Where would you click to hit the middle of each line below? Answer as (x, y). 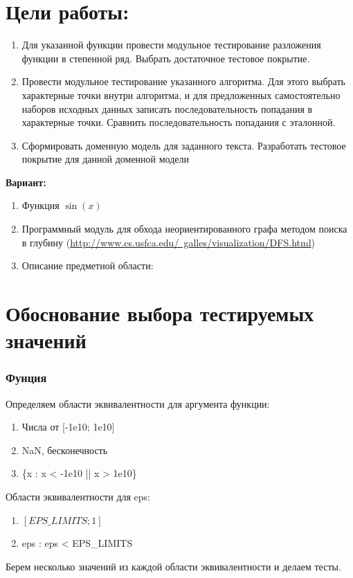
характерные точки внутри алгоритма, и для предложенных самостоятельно (181, 94)
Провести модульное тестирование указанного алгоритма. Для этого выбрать (183, 81)
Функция (40, 205)
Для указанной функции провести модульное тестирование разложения (171, 45)
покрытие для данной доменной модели (106, 159)
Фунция (26, 378)
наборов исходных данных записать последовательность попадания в (167, 108)
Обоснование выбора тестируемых (160, 313)
